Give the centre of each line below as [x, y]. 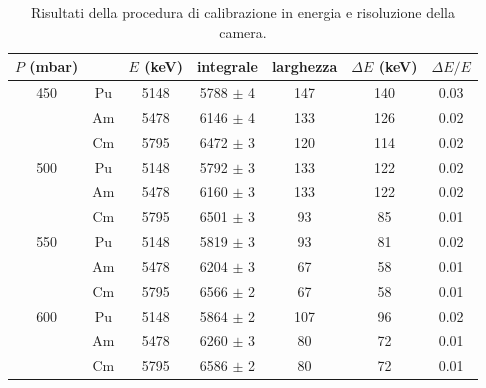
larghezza [304, 66]
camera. [243, 31]
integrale [227, 66]
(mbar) [54, 66]
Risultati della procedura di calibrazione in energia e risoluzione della [242, 12]
